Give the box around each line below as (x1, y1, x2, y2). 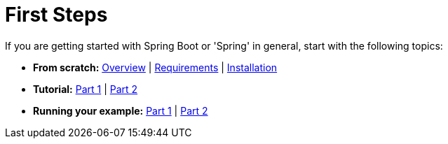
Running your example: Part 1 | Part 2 (33, 104, 208, 117)
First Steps (5, 3, 108, 27)
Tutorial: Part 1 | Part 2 (33, 82, 138, 95)
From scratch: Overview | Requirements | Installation (33, 61, 278, 73)
